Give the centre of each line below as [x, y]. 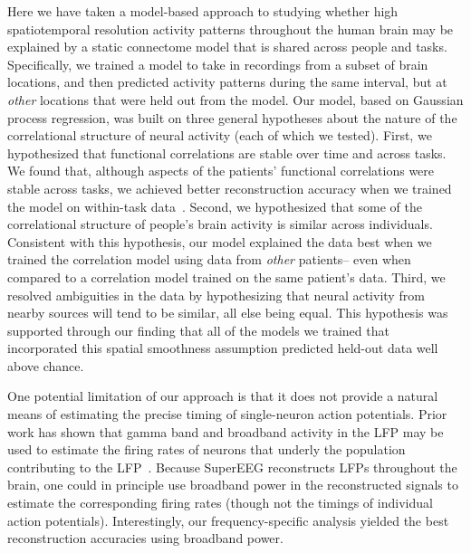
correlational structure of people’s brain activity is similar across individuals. [220, 224]
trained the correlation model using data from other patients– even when [209, 259]
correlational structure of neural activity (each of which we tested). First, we [220, 135]
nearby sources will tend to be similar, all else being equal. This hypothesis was [228, 313]
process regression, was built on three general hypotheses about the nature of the [232, 117]
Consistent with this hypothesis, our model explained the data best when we [220, 241]
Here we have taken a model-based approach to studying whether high [203, 11]
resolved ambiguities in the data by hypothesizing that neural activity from [216, 295]
